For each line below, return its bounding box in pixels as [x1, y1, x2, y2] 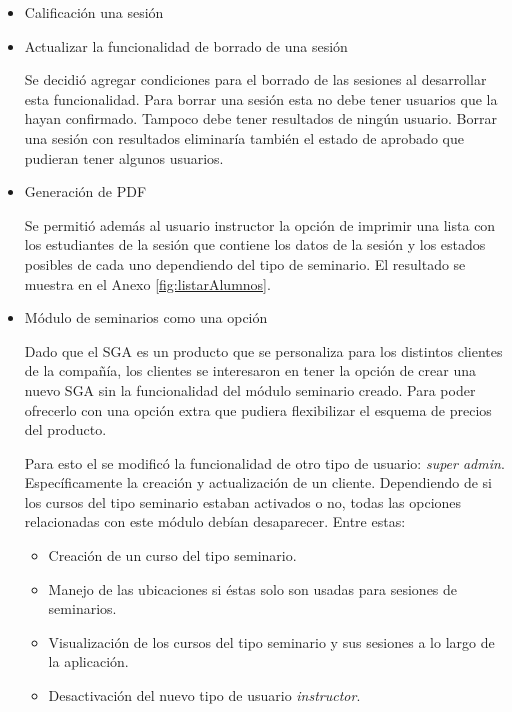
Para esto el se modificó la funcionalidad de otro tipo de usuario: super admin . [24, 452, 505, 473]
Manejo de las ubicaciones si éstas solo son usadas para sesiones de [48, 578, 458, 599]
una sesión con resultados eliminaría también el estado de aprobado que [24, 127, 464, 148]
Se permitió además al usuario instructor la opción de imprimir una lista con [24, 214, 496, 235]
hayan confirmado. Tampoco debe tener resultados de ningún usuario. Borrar [24, 108, 497, 129]
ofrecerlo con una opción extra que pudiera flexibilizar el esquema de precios [24, 399, 492, 420]
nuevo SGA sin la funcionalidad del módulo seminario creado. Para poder [24, 379, 476, 400]
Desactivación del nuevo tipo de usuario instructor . [48, 685, 361, 706]
